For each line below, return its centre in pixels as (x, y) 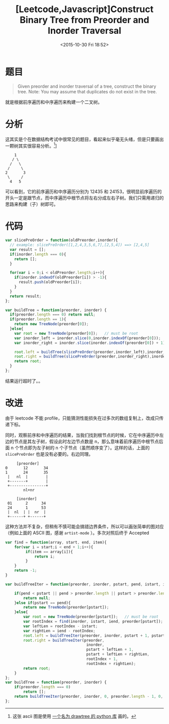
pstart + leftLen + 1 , (110, 650)
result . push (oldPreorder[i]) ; (50, 282)
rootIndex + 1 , (102, 659)
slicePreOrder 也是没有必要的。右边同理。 (49, 454)
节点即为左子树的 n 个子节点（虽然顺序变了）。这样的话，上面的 (84, 448)
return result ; (26, 296)
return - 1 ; (26, 571)
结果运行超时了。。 (24, 381)
